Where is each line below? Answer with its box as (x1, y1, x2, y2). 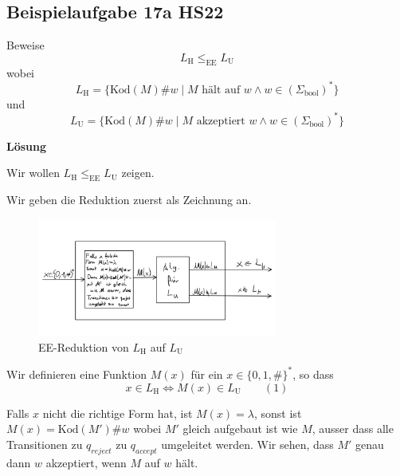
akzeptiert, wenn (45, 454, 127, 470)
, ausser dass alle (312, 420, 394, 437)
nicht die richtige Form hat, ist (42, 404, 193, 421)
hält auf (202, 84, 241, 96)
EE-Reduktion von (38, 338, 129, 355)
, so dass (292, 365, 334, 382)
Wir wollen (6, 164, 60, 181)
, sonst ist (254, 404, 302, 421)
